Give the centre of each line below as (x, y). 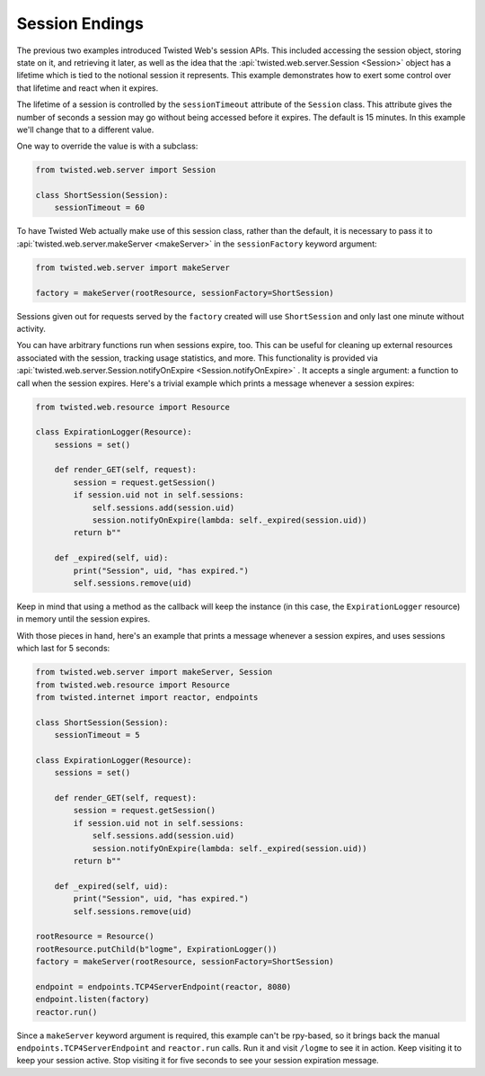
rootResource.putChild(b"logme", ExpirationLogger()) (156, 949)
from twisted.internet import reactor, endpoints (147, 697)
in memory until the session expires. (84, 619)
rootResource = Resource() (95, 937)
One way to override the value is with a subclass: (107, 146)
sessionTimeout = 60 (100, 208)
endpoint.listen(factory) (93, 1000)
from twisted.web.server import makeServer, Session (154, 672)
